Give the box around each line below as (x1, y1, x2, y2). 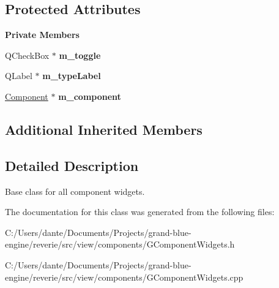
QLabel (5, 69, 32, 82)
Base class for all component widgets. (5, 184, 145, 197)
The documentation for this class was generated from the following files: (5, 205, 275, 218)
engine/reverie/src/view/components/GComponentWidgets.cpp (5, 270, 244, 283)
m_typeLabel (42, 69, 101, 82)
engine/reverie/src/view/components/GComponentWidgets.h (5, 238, 235, 251)
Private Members (5, 28, 80, 41)
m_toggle (59, 48, 101, 61)
